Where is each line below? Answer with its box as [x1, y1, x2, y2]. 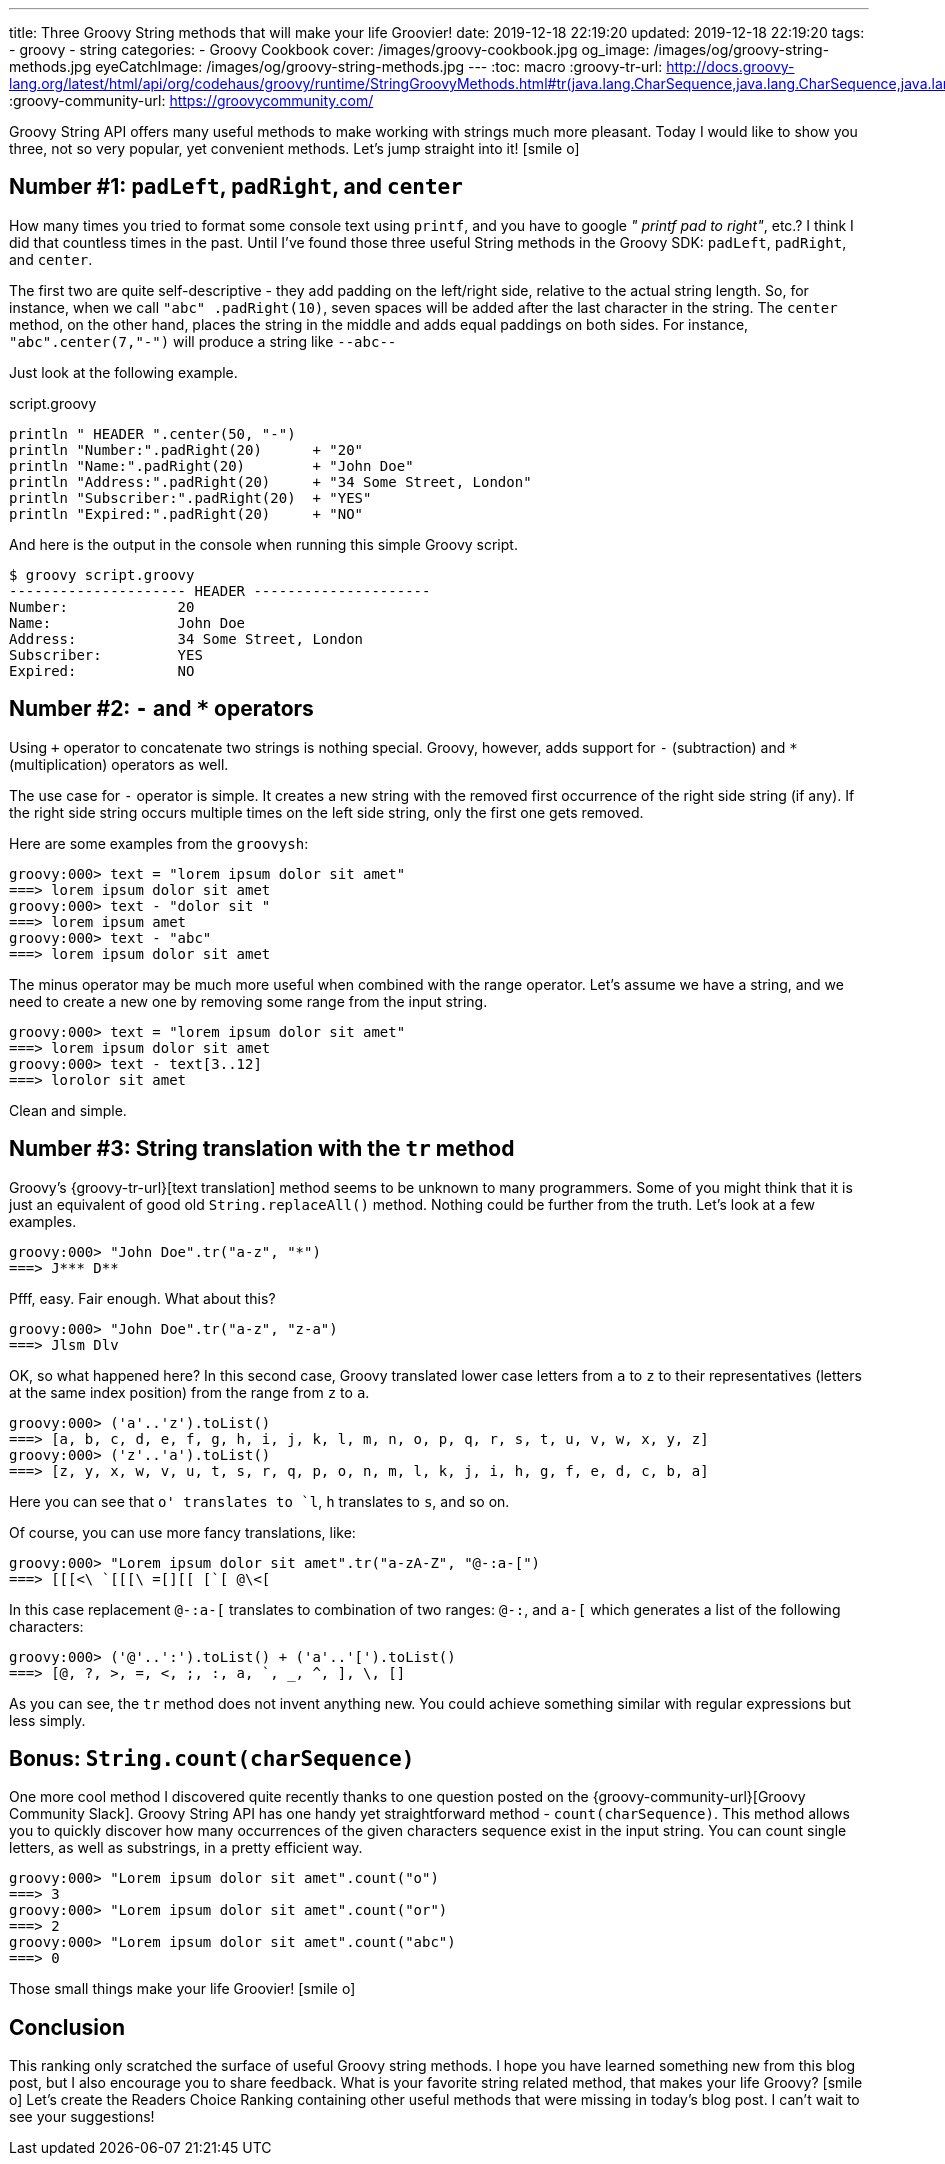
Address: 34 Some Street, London [9, 630, 364, 647]
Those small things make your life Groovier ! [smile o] [9, 1980, 356, 1998]
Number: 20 [9, 598, 195, 615]
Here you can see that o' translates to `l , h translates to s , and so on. [9, 1492, 510, 1510]
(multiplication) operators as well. [9, 755, 229, 773]
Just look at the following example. [9, 363, 238, 381]
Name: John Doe [9, 614, 246, 631]
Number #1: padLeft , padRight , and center [9, 174, 463, 200]
